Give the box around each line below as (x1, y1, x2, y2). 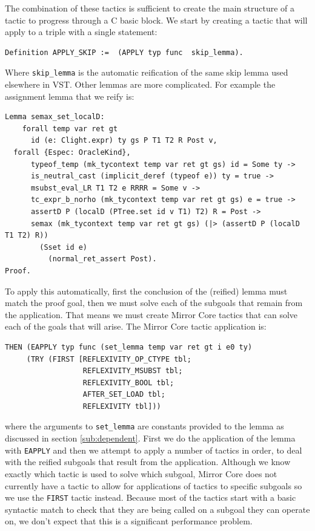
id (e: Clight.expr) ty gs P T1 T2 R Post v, (30, 136, 217, 145)
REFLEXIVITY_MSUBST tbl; (82, 366, 183, 376)
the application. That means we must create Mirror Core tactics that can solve (5, 308, 298, 321)
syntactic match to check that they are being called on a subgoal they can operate (5, 503, 310, 515)
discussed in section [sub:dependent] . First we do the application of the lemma (5, 432, 296, 445)
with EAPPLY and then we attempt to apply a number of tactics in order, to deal (5, 443, 302, 456)
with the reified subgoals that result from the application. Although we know (5, 455, 291, 468)
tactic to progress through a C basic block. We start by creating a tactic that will (5, 13, 308, 26)
